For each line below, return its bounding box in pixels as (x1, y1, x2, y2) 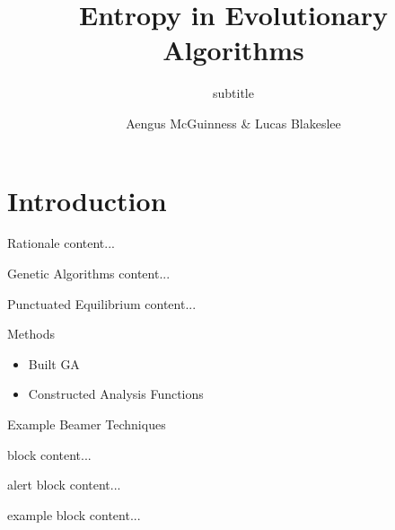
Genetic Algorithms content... (7, 264, 171, 283)
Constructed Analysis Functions (28, 384, 204, 403)
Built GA (28, 354, 80, 373)
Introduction (7, 181, 167, 218)
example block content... (7, 505, 141, 524)
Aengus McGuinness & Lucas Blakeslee (126, 113, 341, 132)
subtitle (213, 84, 254, 102)
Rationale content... (7, 234, 115, 252)
